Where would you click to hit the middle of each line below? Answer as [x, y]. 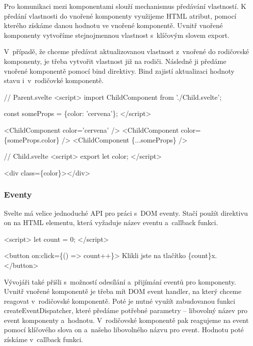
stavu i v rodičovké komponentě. [54, 80]
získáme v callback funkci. [44, 339]
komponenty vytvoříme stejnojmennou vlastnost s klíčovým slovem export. [117, 35]
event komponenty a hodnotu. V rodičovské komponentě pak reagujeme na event [126, 320]
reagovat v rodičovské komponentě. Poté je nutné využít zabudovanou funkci [120, 301]
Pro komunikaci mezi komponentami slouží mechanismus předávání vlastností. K [125, 6]
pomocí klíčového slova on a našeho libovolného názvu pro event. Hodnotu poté [124, 330]
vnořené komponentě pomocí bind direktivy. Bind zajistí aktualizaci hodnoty [119, 71]
